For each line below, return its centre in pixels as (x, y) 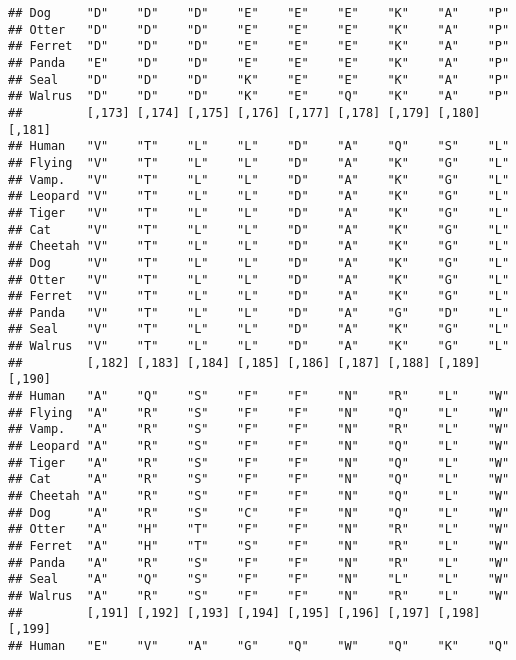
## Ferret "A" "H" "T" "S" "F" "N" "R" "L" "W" (259, 546)
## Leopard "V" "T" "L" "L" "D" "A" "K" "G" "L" (259, 196)
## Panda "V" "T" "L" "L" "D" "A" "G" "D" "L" (259, 312)
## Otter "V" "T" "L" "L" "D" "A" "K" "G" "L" (259, 279)
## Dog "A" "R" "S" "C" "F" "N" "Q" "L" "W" (259, 512)
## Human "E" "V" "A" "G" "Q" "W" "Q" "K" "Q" (259, 645)
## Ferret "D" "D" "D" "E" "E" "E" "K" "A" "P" (259, 46)
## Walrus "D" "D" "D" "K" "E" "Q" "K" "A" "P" (259, 96)
